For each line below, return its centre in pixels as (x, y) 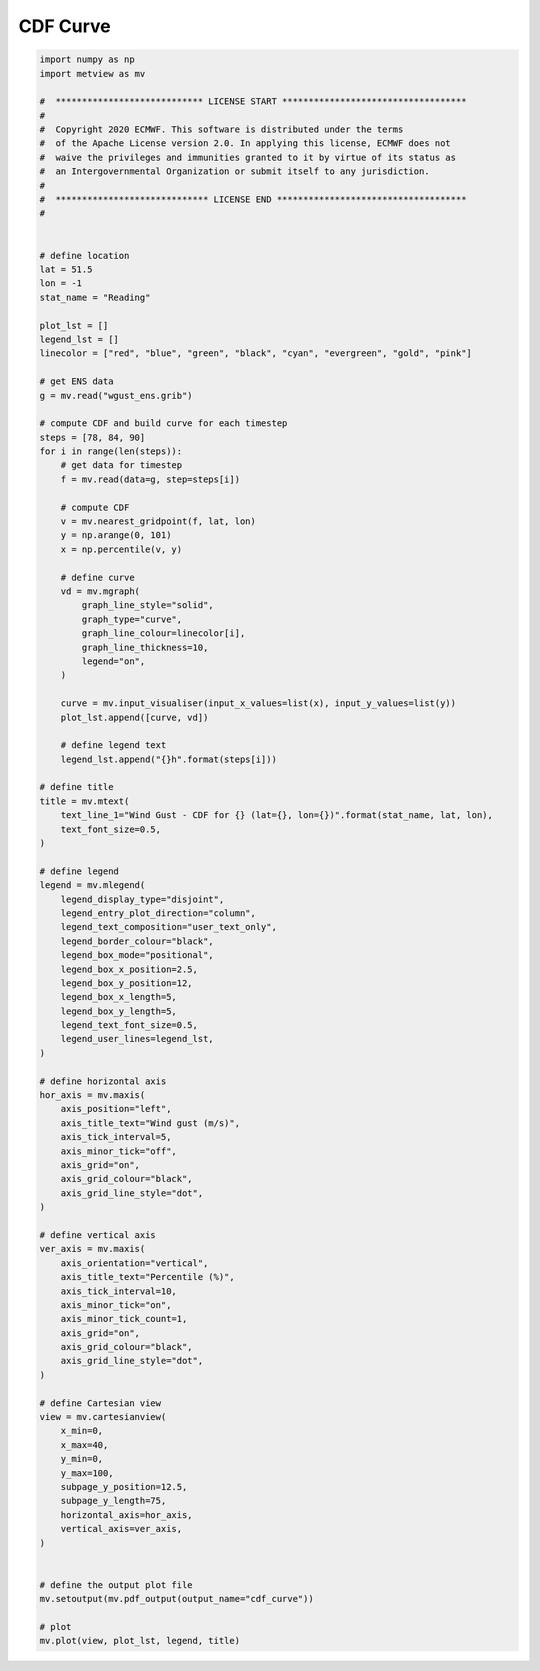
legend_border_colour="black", (137, 941)
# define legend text (113, 745)
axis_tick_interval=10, (118, 1291)
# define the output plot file (116, 1584)
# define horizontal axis (103, 1081)
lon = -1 (61, 283)
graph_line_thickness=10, (145, 647)
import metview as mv (92, 73)
